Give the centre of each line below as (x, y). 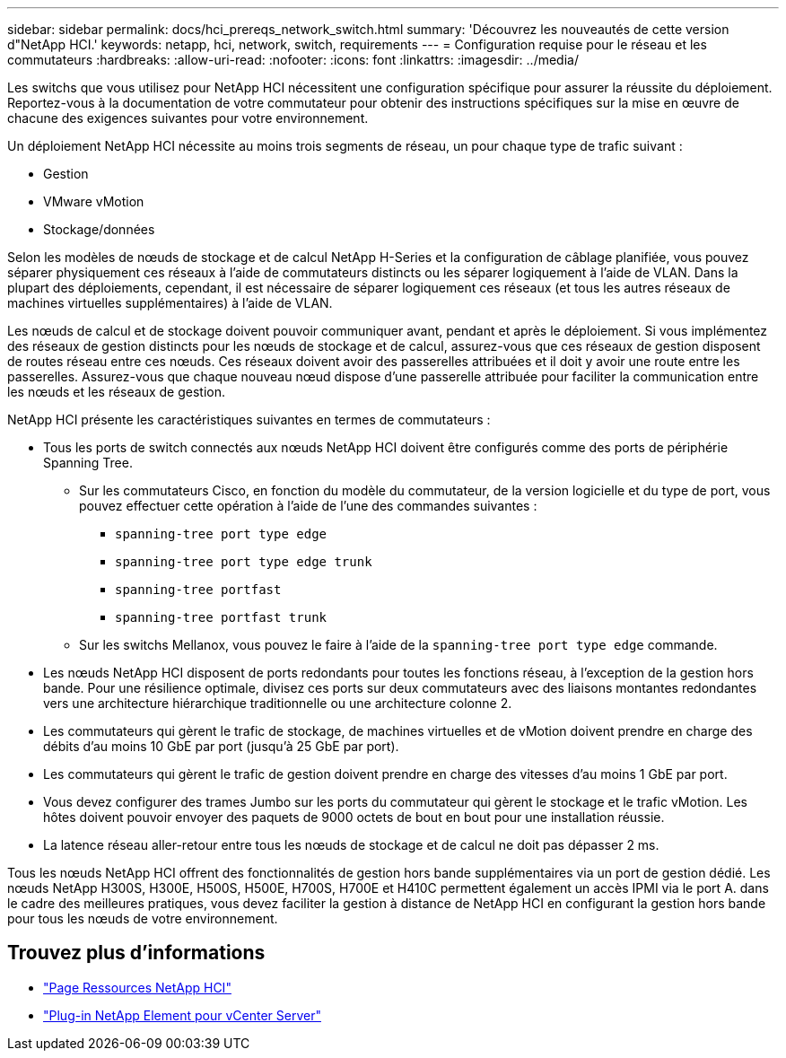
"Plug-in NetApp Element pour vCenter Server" (182, 1015)
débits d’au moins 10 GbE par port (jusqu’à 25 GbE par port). (221, 746)
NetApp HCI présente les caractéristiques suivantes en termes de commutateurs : (249, 420)
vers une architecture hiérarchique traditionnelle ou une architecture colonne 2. (278, 703)
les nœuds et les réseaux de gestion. (116, 392)
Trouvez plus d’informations (136, 953)
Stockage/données (99, 229)
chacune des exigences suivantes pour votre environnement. (188, 118)
